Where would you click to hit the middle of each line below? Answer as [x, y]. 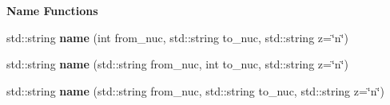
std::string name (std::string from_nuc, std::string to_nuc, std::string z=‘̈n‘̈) [195, 90]
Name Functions [52, 10]
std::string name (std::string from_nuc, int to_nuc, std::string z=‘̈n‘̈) [177, 64]
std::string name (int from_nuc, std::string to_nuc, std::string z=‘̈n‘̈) [177, 37]
